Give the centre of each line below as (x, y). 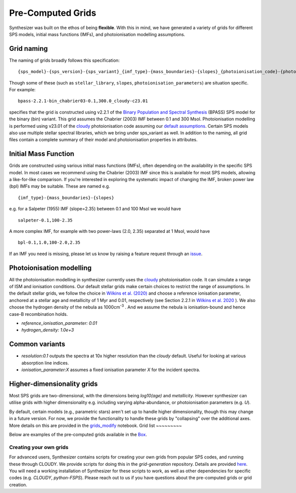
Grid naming (28, 49)
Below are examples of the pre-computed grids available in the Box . (78, 434)
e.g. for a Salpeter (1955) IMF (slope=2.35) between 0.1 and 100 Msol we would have (95, 209)
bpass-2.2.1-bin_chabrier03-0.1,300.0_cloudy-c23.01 (83, 101)
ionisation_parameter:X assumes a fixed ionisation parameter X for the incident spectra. (111, 370)
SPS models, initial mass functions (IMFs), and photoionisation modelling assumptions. (97, 34)
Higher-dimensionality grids (54, 384)
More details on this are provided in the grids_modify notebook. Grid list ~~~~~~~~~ (95, 425)
